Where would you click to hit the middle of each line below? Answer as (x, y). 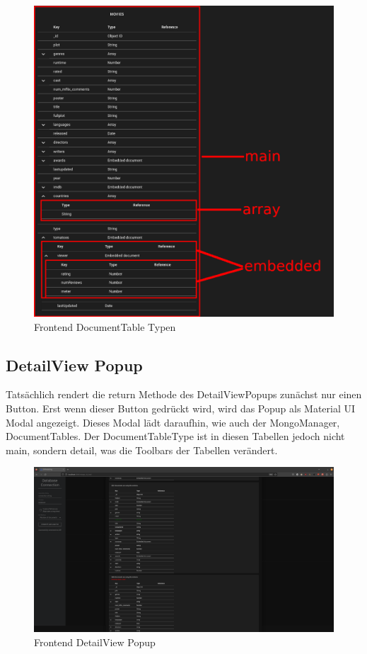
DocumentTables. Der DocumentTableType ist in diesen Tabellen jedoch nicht (175, 436)
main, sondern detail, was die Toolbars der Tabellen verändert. (142, 450)
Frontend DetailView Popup (95, 642)
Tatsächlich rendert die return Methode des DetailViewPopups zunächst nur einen (184, 394)
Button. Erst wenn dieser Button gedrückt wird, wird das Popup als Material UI (181, 408)
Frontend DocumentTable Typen (105, 326)
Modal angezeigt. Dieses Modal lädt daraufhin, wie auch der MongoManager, (173, 422)
